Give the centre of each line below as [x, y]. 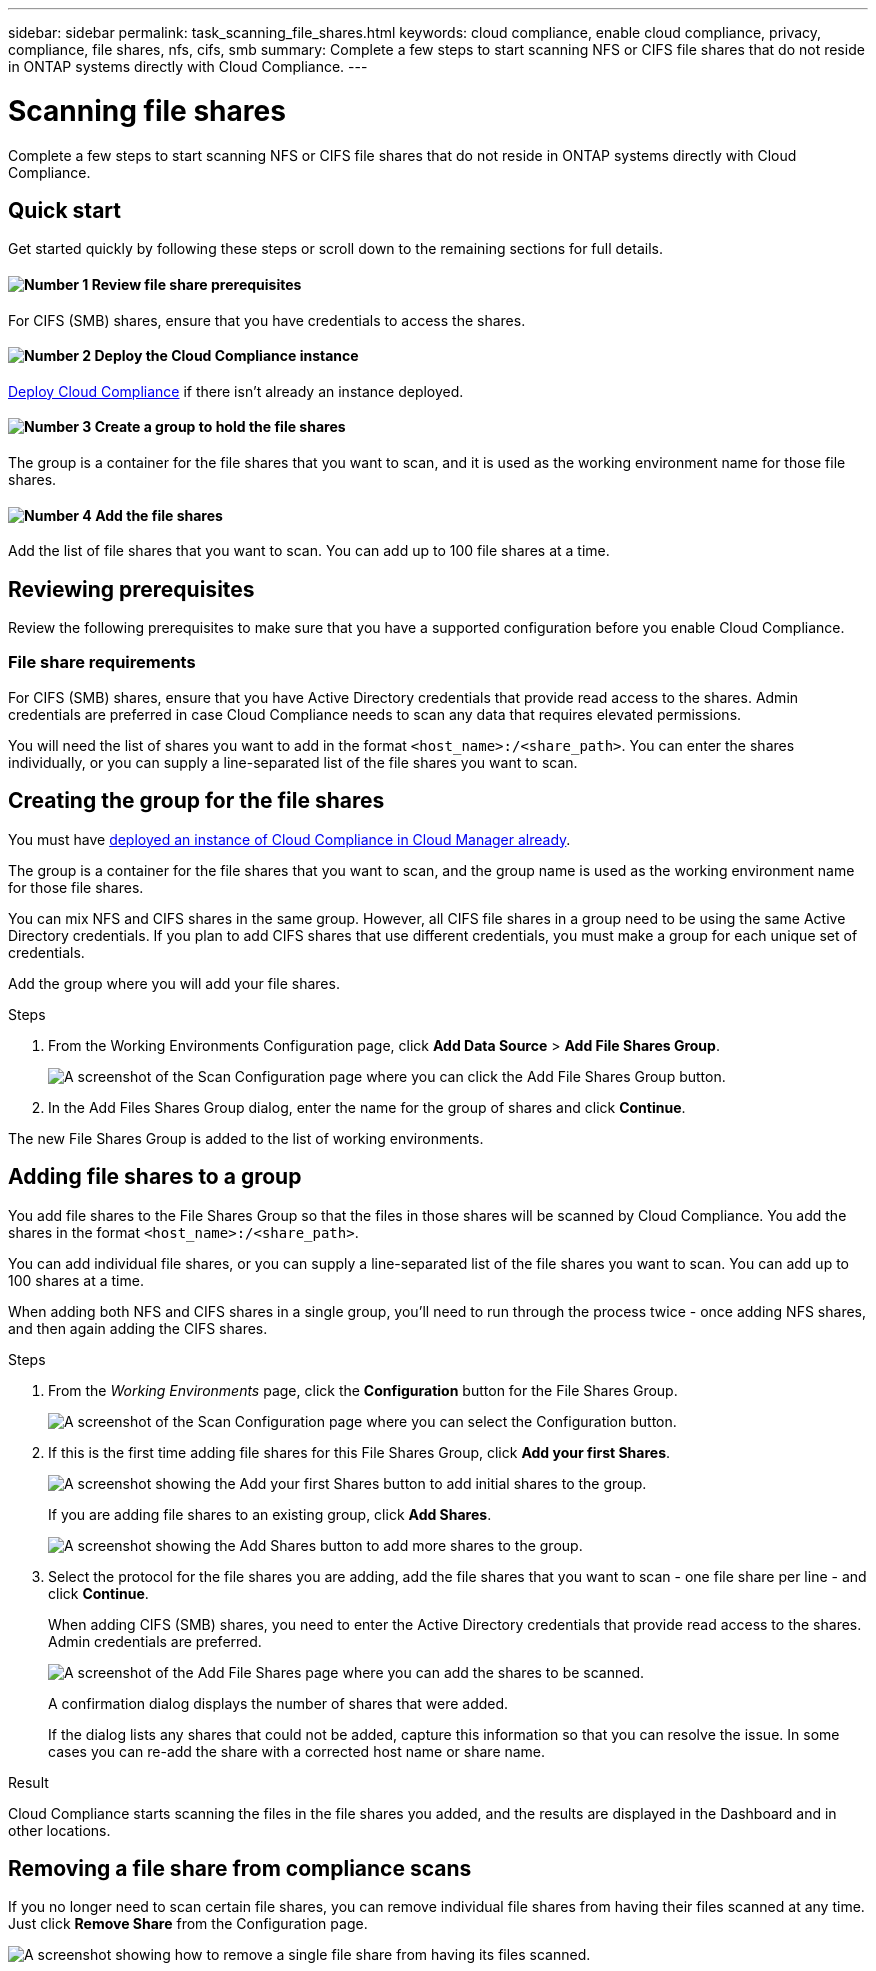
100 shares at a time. [76, 1280]
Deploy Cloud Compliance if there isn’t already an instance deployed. [236, 391]
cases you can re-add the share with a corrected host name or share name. [297, 1751]
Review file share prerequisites [196, 284]
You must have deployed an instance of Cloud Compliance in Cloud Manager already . [289, 839]
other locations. [59, 1830]
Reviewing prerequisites [131, 589]
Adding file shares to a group [155, 1177]
